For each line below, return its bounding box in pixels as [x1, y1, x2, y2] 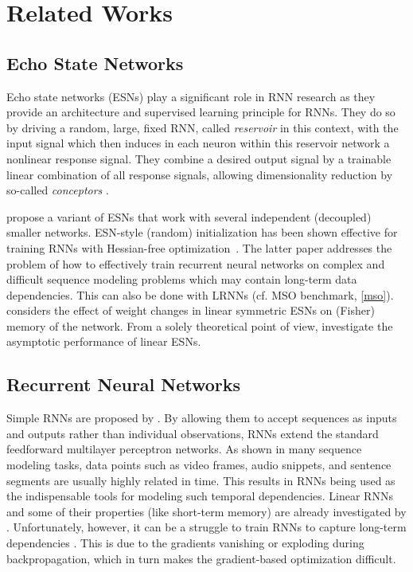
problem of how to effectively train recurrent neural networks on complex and [6, 255, 385, 272]
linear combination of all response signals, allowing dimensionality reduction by [6, 166, 393, 182]
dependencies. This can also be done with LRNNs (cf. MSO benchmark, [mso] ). [6, 286, 394, 303]
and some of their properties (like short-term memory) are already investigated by [6, 503, 407, 519]
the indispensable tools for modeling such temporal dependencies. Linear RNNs [6, 488, 393, 504]
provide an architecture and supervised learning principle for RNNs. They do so [6, 104, 395, 120]
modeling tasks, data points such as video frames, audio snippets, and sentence [6, 456, 392, 473]
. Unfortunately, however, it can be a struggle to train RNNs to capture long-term [6, 519, 407, 535]
